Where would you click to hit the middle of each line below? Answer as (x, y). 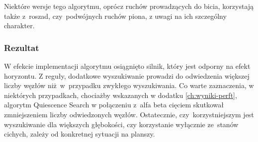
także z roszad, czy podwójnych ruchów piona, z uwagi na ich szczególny (115, 16)
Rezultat (22, 47)
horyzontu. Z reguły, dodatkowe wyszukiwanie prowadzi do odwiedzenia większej (127, 75)
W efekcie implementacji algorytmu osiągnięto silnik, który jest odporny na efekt (127, 66)
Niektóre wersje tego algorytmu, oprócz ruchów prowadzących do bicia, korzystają (129, 6)
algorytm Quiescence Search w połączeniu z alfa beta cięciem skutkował (114, 105)
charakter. (19, 25)
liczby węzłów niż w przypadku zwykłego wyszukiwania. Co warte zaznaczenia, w (129, 85)
